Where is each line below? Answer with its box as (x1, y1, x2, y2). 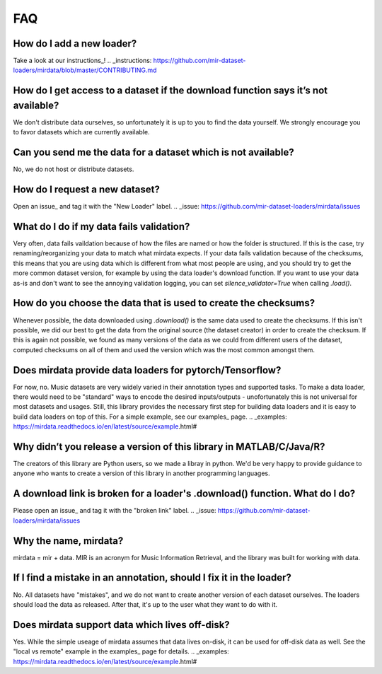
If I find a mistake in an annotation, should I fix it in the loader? (13, 571, 291, 583)
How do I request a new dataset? (13, 184, 161, 196)
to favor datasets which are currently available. (13, 128, 150, 136)
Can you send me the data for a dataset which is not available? (13, 146, 294, 158)
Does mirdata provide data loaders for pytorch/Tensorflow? (13, 364, 282, 376)
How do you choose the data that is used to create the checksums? (13, 297, 316, 309)
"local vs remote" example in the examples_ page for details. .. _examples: (13, 647, 229, 656)
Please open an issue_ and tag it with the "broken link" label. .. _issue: (13, 506, 216, 515)
